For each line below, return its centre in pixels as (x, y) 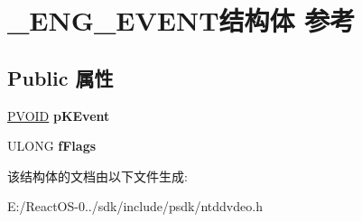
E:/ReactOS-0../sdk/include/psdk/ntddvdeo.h (135, 206)
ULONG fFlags (52, 146)
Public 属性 (60, 77)
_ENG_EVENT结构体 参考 (181, 20)
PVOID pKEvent (59, 115)
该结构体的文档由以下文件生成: (97, 176)
